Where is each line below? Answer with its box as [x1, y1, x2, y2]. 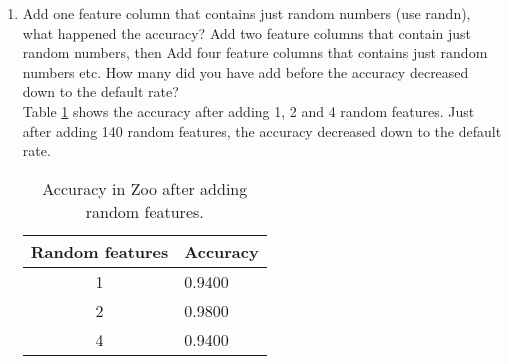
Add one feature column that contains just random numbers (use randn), [22, 3, 471, 23]
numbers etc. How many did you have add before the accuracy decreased [22, 61, 469, 82]
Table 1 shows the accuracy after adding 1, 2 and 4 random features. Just [22, 100, 475, 121]
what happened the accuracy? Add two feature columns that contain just [22, 22, 472, 43]
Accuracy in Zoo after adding [42, 176, 248, 200]
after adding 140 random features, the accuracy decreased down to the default [22, 120, 502, 141]
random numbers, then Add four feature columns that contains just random [22, 42, 488, 63]
